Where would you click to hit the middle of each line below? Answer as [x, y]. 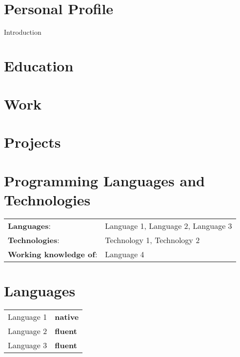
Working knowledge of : [53, 254]
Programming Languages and [104, 180]
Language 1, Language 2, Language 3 [169, 225]
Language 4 [125, 254]
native [67, 317]
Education [39, 65]
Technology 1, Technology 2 [152, 240]
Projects [32, 142]
